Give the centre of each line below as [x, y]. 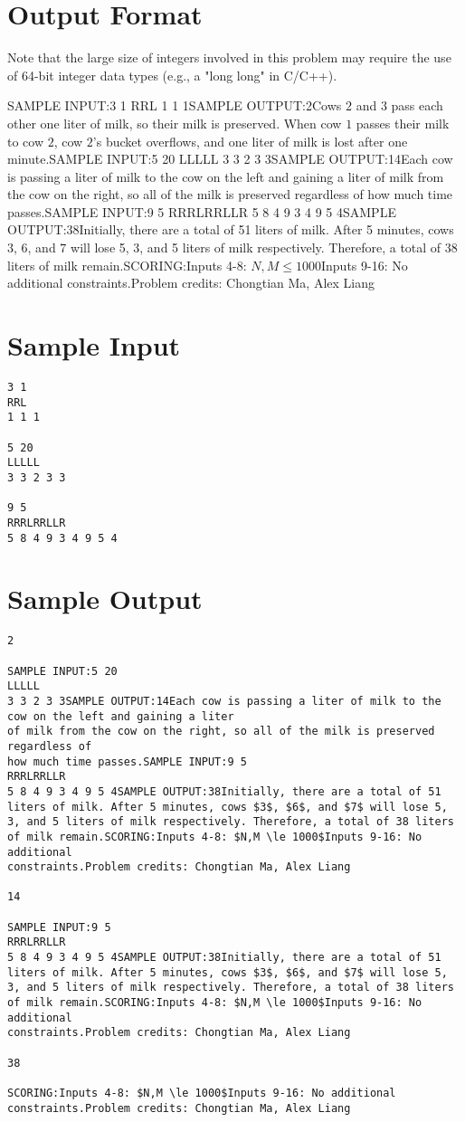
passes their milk [403, 123]
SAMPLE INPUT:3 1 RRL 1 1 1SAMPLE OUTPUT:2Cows [175, 105]
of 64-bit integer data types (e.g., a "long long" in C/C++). [172, 75]
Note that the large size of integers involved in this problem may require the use [229, 57]
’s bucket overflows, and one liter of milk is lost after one [250, 141]
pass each [417, 105]
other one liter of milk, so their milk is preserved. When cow [175, 123]
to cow [26, 141]
